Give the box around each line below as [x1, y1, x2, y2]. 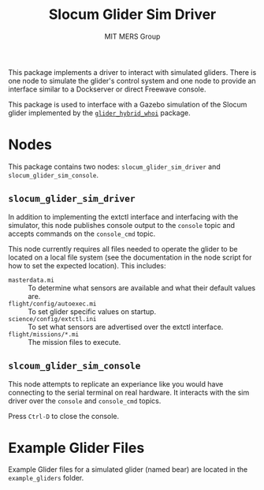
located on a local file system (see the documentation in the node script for [8, 252, 252, 262]
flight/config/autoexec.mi [8, 300, 97, 308]
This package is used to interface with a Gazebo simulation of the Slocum [8, 99, 247, 109]
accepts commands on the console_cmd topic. [8, 229, 156, 238]
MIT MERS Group [104, 32, 161, 41]
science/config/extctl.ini [8, 315, 97, 323]
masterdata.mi [8, 276, 55, 284]
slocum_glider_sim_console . [8, 170, 99, 179]
